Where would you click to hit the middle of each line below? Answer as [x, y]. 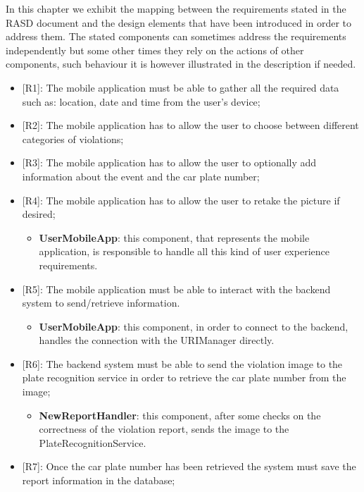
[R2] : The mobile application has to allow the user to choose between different [190, 125]
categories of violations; [73, 139]
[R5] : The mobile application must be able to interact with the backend [176, 289]
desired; [39, 214]
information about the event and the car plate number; [141, 176]
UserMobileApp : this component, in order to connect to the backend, [194, 326]
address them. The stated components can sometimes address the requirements [176, 36]
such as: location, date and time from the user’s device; [141, 101]
